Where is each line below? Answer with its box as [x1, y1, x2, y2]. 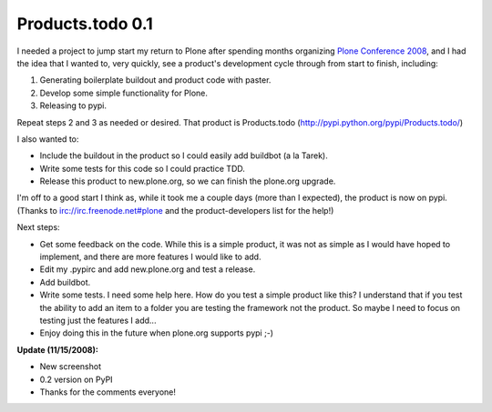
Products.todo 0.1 [16, 14, 154, 34]
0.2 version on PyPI [39, 374, 113, 385]
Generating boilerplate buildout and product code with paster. [39, 75, 272, 85]
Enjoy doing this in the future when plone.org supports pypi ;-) [39, 327, 273, 338]
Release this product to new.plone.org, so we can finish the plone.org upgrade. [39, 176, 336, 186]
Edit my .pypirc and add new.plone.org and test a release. [39, 264, 256, 275]
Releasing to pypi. [39, 100, 108, 111]
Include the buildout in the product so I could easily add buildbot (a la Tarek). [39, 150, 328, 161]
